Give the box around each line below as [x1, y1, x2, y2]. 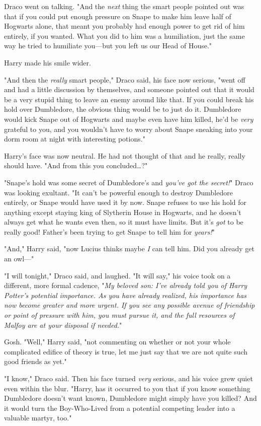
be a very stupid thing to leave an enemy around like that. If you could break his [4, 94, 254, 104]
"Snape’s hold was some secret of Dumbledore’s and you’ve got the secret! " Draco [4, 177, 253, 187]
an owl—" [4, 253, 34, 264]
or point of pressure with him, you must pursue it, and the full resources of [4, 310, 235, 320]
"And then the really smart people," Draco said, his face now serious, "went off [4, 74, 245, 85]
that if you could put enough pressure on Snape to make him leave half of [4, 11, 231, 21]
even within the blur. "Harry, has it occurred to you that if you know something [4, 383, 250, 393]
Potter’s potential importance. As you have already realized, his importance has [4, 290, 247, 300]
